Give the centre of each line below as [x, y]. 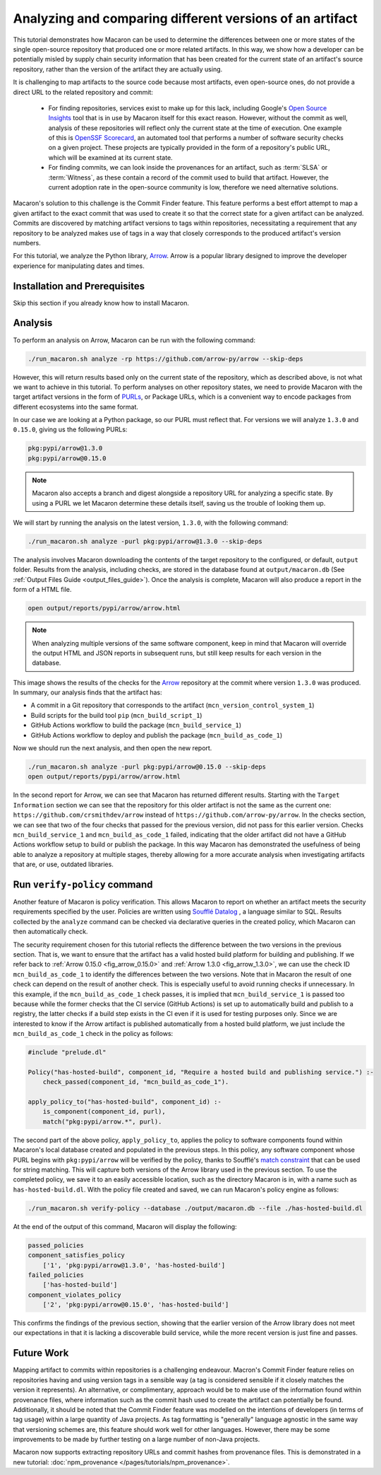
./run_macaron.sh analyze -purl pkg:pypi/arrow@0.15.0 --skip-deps [147, 767]
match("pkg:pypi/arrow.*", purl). [102, 1121]
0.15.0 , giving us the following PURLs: [70, 430]
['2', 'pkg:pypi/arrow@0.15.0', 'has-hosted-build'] [136, 1305]
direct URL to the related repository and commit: [83, 92]
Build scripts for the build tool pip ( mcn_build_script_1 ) [116, 715]
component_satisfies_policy [76, 1255]
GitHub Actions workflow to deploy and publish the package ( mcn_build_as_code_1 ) [157, 735]
